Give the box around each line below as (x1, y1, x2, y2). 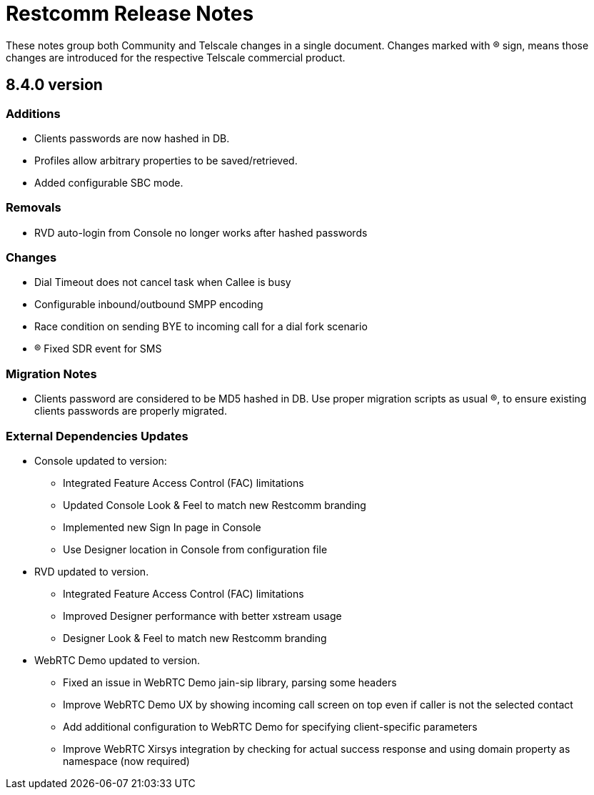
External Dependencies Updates (6, 428, 188, 443)
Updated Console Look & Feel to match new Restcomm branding (63, 498, 366, 511)
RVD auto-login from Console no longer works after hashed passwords (34, 226, 368, 239)
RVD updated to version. (34, 565, 149, 578)
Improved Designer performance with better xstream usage (63, 609, 342, 622)
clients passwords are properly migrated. (34, 405, 227, 418)
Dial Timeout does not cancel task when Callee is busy (34, 276, 291, 289)
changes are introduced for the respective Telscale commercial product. (6, 51, 346, 64)
